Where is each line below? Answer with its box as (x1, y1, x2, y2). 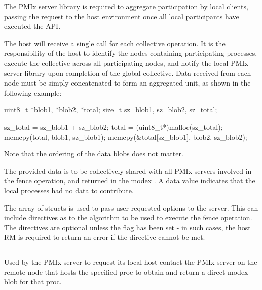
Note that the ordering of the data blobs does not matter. (4, 148, 183, 159)
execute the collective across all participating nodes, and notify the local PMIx (4, 57, 248, 68)
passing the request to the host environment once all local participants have (4, 11, 239, 21)
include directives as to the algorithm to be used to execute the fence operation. (4, 212, 252, 223)
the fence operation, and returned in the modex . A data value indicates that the (4, 175, 255, 186)
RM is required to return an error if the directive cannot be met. (4, 232, 205, 242)
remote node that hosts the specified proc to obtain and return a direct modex (4, 266, 248, 277)
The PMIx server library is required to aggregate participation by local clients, (4, 1, 248, 11)
